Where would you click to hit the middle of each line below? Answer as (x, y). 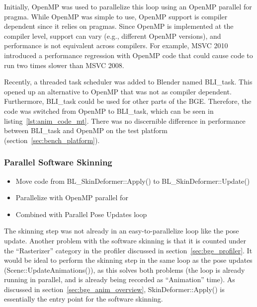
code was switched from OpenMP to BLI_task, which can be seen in (109, 111)
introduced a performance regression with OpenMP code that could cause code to (128, 55)
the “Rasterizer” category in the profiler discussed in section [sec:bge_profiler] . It (128, 250)
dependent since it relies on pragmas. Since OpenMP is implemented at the (119, 26)
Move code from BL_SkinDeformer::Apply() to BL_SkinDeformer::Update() (133, 181)
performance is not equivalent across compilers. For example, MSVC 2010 (116, 45)
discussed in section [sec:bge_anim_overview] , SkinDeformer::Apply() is (114, 289)
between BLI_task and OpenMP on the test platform (86, 130)
